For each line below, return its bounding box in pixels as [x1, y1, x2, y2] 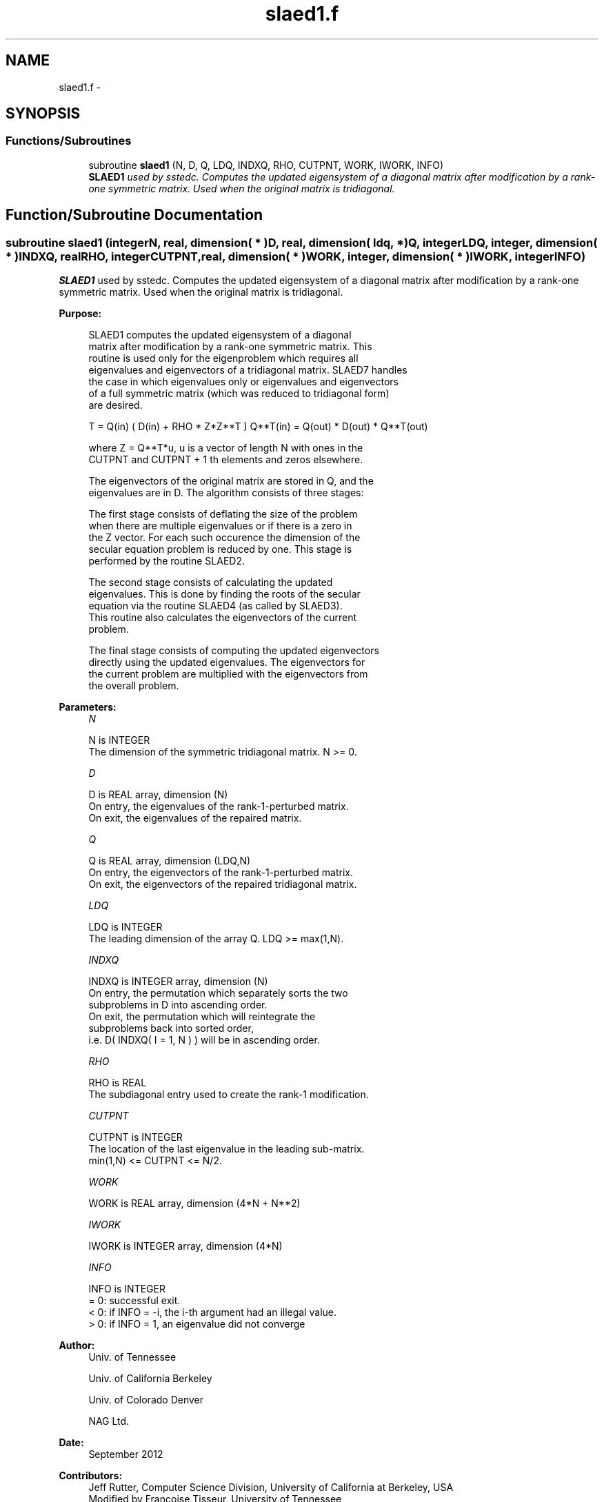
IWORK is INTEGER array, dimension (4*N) [88, 1240, 283, 1252]
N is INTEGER [88, 734, 150, 747]
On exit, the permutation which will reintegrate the [88, 1011, 316, 1023]
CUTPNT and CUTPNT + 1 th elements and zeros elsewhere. [88, 454, 363, 466]
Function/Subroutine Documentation [6, 206, 263, 224]
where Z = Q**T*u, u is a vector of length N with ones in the [88, 442, 363, 454]
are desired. [88, 399, 143, 412]
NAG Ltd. [88, 1415, 130, 1428]
